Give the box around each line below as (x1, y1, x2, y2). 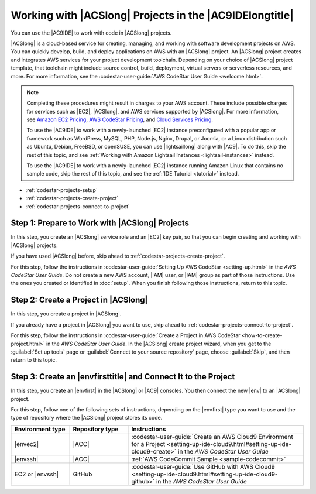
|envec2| (14, 440, 39, 448)
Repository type (73, 425, 119, 433)
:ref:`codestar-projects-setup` (25, 186, 98, 193)
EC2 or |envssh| (14, 470, 59, 478)
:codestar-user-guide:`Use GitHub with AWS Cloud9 (131, 462, 275, 471)
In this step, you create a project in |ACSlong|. (11, 310, 122, 317)
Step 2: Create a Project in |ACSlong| (11, 295, 148, 305)
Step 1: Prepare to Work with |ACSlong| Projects (11, 218, 190, 228)
